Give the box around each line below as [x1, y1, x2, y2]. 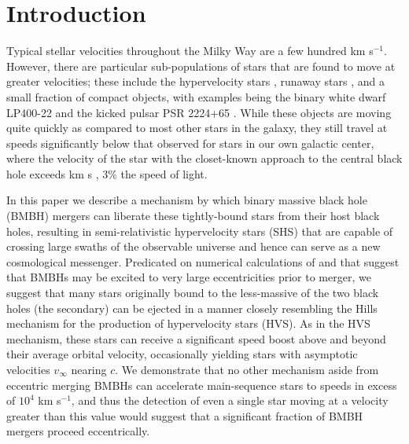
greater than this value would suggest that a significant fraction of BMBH [6, 407, 363, 424]
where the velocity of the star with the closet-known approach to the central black [6, 150, 403, 167]
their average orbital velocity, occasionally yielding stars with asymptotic [6, 346, 358, 362]
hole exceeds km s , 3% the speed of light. [6, 165, 208, 182]
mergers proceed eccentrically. [6, 423, 150, 439]
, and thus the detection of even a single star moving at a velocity [71, 392, 389, 409]
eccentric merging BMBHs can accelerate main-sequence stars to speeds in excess [6, 376, 397, 393]
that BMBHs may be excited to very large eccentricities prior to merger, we [6, 269, 371, 285]
